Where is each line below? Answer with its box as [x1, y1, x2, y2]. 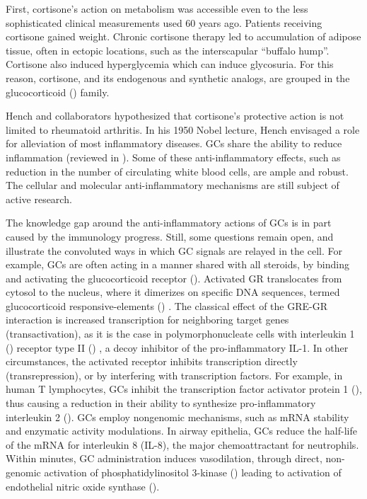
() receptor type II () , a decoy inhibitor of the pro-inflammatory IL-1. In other [6, 340, 349, 355]
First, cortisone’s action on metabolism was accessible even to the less [6, 1, 308, 16]
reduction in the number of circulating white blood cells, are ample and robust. [6, 164, 349, 178]
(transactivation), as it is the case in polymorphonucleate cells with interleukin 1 [6, 326, 355, 341]
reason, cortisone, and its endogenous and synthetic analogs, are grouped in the [6, 70, 350, 85]
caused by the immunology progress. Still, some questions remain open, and [6, 229, 334, 243]
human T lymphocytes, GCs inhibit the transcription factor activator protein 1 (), [6, 382, 362, 396]
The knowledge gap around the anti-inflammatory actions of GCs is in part [6, 215, 332, 230]
